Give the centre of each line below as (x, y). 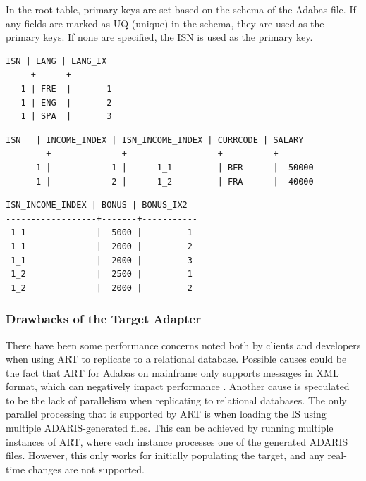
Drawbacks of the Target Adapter (103, 319)
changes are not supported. (86, 469)
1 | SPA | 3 (66, 117)
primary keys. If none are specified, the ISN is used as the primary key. (159, 37)
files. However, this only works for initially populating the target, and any (165, 455)
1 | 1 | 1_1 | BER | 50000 (175, 167)
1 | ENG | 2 (66, 102)
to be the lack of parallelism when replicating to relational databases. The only (176, 400)
